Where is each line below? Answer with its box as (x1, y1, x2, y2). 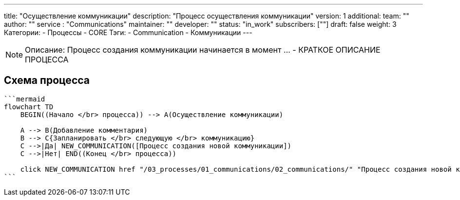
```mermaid (4, 95, 45, 103)
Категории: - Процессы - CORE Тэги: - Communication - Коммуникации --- (4, 28, 252, 37)
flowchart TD (4, 102, 54, 111)
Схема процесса (4, 74, 90, 87)
